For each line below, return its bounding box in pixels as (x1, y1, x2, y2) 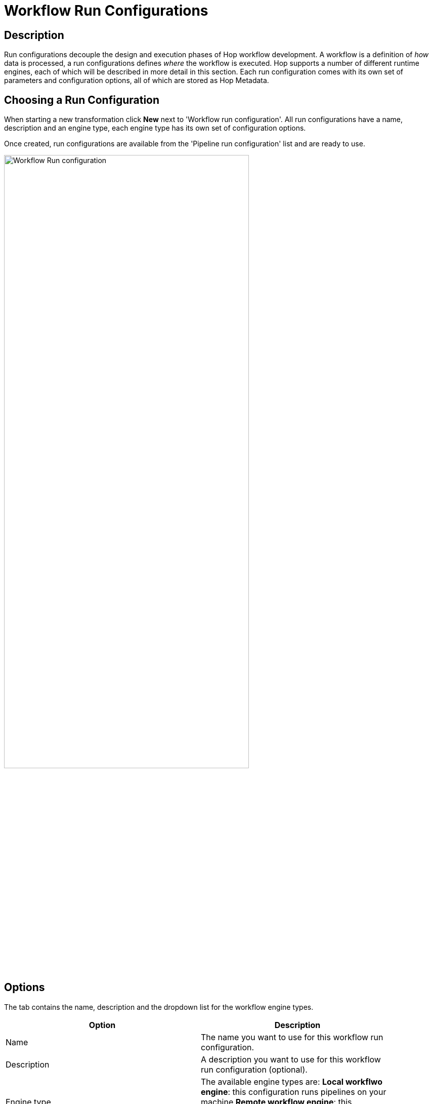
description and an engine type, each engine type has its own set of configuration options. (4, 124, 306, 133)
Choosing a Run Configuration (4, 93, 160, 106)
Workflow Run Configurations (4, 2, 208, 19)
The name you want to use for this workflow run (201, 1032, 383, 1042)
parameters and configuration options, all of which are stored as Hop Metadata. (4, 76, 269, 85)
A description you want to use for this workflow (201, 1054, 381, 1064)
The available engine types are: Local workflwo (201, 1076, 383, 1087)
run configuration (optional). (201, 1064, 308, 1075)
